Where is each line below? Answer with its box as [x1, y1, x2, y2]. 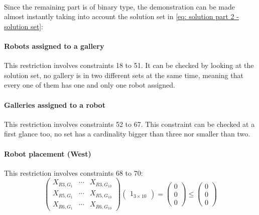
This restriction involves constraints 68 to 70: [4, 167, 143, 178]
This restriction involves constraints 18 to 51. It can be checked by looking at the [4, 60, 254, 70]
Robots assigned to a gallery [4, 40, 104, 51]
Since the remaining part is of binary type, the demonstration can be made [4, 1, 235, 12]
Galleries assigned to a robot [4, 99, 105, 110]
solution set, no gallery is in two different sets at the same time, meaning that [4, 69, 243, 80]
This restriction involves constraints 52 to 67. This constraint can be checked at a [4, 118, 255, 129]
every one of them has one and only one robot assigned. [4, 80, 175, 90]
